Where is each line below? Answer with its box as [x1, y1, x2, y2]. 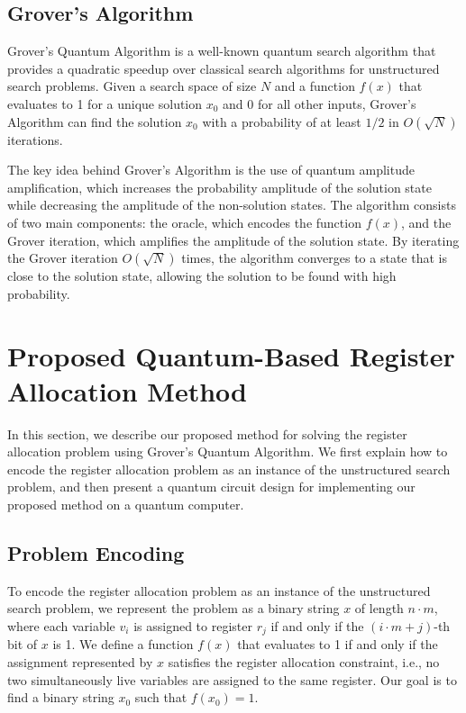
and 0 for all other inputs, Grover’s [223, 94, 416, 113]
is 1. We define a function [52, 635, 194, 654]
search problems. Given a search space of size [7, 77, 257, 95]
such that [134, 688, 187, 707]
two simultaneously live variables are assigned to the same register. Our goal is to [7, 670, 457, 689]
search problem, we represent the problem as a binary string [7, 599, 340, 618]
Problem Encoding [7, 539, 185, 566]
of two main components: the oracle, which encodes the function [7, 212, 361, 231]
